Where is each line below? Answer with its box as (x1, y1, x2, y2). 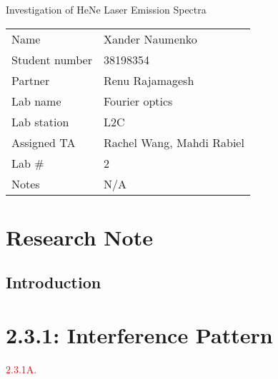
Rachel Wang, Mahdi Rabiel (103, 133, 244, 151)
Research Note (6, 222, 153, 251)
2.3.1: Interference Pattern (6, 320, 273, 349)
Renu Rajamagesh (103, 71, 194, 89)
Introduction (6, 271, 101, 293)
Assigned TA (11, 133, 76, 151)
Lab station (11, 113, 69, 130)
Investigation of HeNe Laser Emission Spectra (6, 2, 207, 16)
